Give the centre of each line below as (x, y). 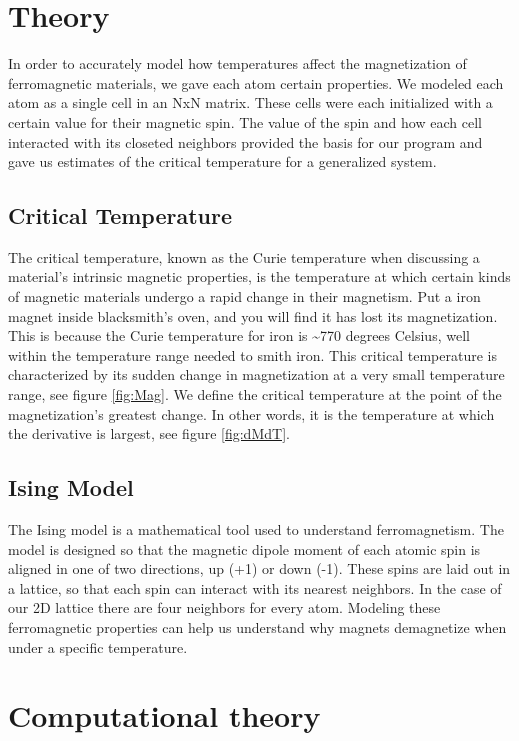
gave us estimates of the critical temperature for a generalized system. (222, 161)
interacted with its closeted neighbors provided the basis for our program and (245, 141)
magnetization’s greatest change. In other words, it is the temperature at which (251, 413)
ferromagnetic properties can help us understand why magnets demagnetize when (257, 627)
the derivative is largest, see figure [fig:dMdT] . (149, 433)
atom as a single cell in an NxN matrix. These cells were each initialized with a (250, 102)
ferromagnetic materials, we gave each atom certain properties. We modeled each (256, 82)
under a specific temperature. (98, 646)
